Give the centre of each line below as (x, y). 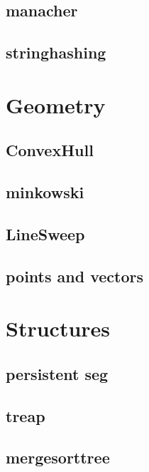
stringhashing (56, 52)
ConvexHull (50, 150)
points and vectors (75, 276)
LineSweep (45, 234)
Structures (58, 328)
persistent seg (57, 373)
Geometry (56, 104)
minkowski (45, 192)
